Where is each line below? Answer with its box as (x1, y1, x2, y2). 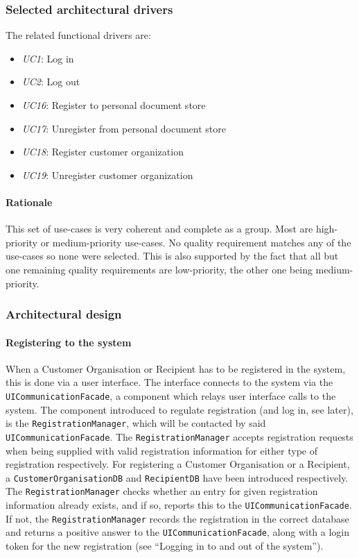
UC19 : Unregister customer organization (21, 167, 193, 182)
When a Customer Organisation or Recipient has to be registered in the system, (6, 361, 346, 375)
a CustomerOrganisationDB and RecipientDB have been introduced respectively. (6, 470, 349, 484)
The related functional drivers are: (6, 28, 151, 42)
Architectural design (6, 305, 122, 323)
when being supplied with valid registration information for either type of (6, 443, 317, 457)
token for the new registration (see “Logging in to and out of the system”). (6, 539, 324, 552)
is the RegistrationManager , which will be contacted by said (6, 416, 266, 430)
